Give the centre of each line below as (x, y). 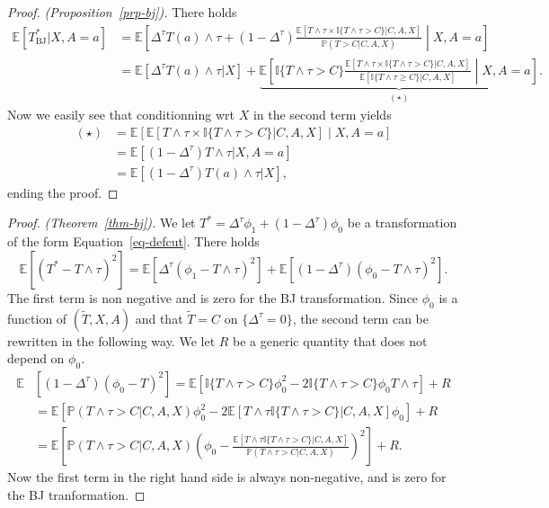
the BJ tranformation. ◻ (76, 494)
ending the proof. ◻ (63, 192)
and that (159, 318)
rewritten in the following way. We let (111, 340)
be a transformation (402, 223)
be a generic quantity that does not (330, 340)
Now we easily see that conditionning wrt (121, 115)
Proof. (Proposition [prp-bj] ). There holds (122, 12)
